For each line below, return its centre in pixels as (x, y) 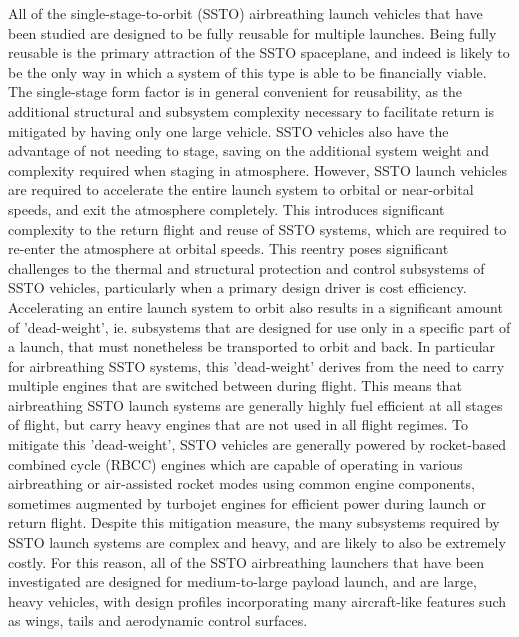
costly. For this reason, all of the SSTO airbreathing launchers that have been (246, 561)
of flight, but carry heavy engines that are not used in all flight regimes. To (238, 424)
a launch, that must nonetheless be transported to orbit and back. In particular (252, 346)
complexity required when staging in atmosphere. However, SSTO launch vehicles (257, 169)
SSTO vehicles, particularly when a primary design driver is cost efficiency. (237, 287)
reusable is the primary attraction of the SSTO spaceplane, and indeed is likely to (259, 52)
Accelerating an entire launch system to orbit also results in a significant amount (255, 306)
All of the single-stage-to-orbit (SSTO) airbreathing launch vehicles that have (245, 13)
